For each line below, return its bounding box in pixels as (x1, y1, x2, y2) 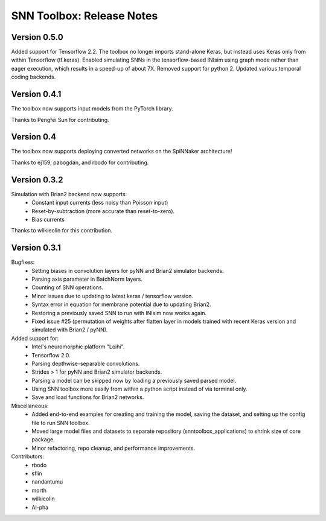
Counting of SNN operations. (31, 284, 104, 291)
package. (31, 436, 55, 443)
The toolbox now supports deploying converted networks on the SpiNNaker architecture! (11, 148, 232, 155)
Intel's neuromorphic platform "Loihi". (31, 343, 125, 350)
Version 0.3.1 (11, 243, 62, 253)
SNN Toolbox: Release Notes (11, 9, 158, 22)
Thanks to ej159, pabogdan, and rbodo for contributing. (11, 159, 149, 166)
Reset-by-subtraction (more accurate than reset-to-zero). (31, 207, 175, 214)
